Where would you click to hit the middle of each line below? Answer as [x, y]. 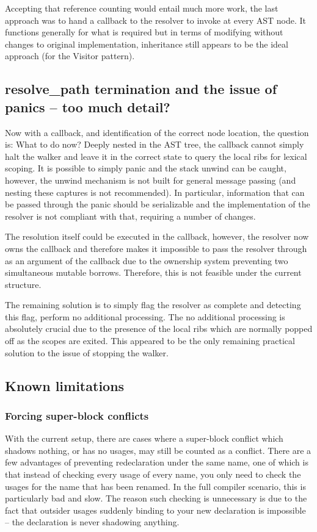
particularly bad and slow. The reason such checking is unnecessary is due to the [156, 498]
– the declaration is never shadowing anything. [92, 522]
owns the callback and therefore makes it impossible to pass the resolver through [156, 248]
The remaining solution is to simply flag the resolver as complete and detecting [153, 305]
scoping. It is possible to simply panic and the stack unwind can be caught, [146, 168]
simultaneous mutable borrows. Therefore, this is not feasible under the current [153, 272]
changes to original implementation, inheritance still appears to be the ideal [147, 44]
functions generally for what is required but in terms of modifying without [144, 32]
